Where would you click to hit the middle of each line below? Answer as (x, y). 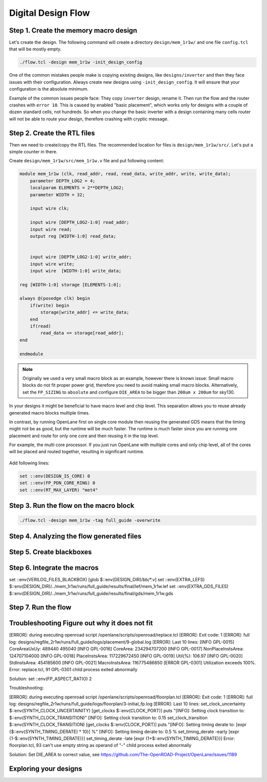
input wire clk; (49, 208)
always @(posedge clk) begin (55, 299)
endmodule (31, 354)
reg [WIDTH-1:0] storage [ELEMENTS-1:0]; (70, 285)
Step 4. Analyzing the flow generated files (75, 536)
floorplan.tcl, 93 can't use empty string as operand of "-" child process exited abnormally (100, 745)
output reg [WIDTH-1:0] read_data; (73, 236)
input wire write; (52, 264)
